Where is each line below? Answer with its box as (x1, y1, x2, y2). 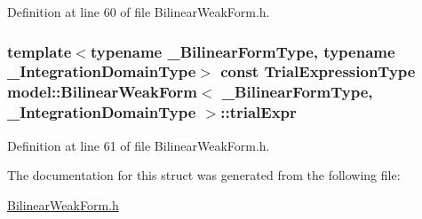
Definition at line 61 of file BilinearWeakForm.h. (7, 136, 270, 154)
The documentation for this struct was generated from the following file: (7, 166, 401, 184)
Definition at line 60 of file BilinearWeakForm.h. (7, 3, 270, 20)
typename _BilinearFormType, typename (90, 40, 395, 62)
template (7, 40, 72, 62)
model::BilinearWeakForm (7, 81, 198, 103)
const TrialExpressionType (220, 60, 416, 82)
